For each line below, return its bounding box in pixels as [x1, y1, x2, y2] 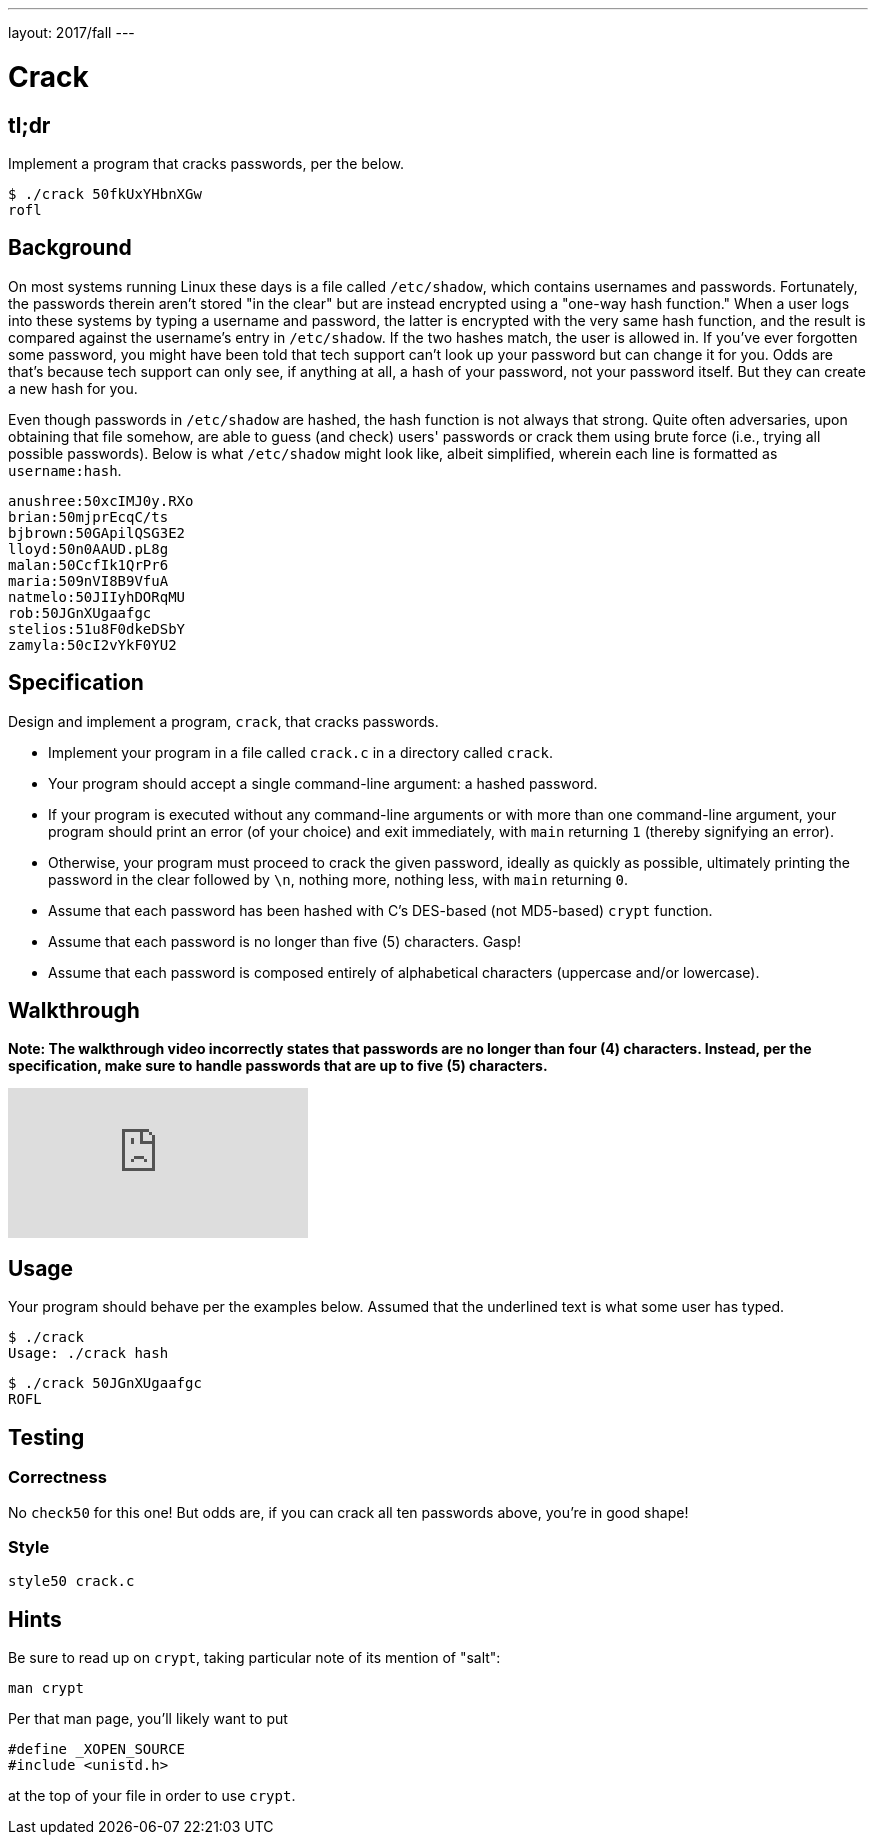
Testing [8, 1424, 85, 1450]
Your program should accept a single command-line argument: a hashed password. [48, 774, 598, 792]
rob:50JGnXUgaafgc [8, 604, 152, 621]
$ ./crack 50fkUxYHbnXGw [8, 185, 202, 202]
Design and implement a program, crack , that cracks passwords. [8, 712, 439, 730]
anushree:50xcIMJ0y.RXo [8, 492, 194, 509]
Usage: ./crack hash [8, 1345, 169, 1362]
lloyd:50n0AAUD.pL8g [8, 540, 169, 557]
